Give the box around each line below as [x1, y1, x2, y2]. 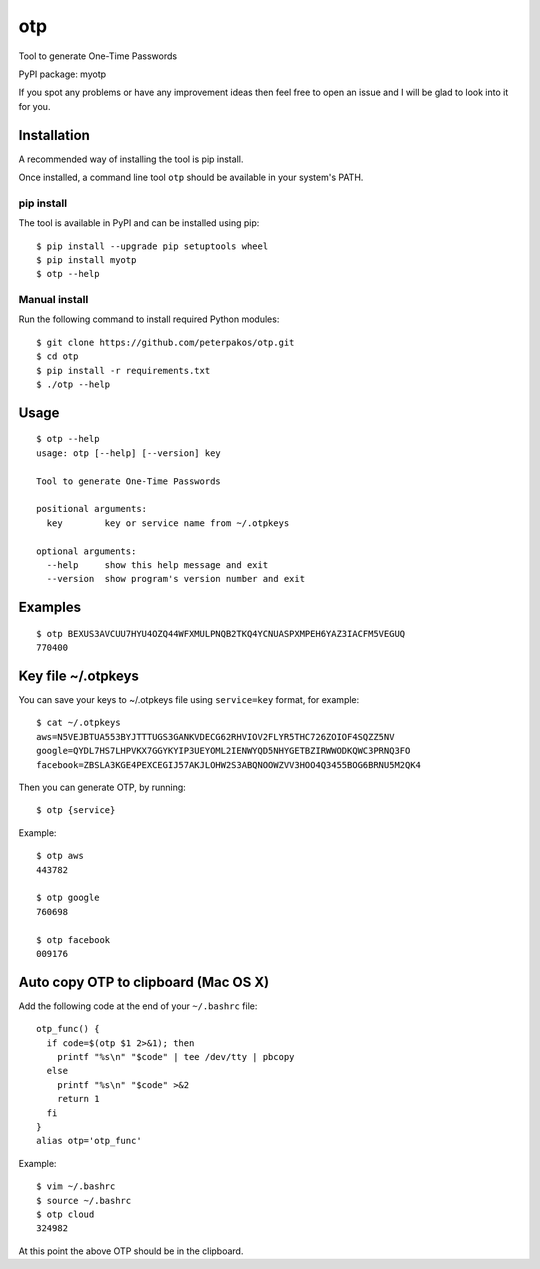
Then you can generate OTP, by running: [18, 781, 187, 793]
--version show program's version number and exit [46, 573, 305, 585]
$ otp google [36, 892, 100, 904]
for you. [18, 100, 51, 112]
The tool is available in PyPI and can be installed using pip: [18, 217, 260, 229]
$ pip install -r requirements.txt [36, 365, 211, 376]
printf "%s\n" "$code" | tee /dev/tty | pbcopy [56, 1051, 295, 1062]
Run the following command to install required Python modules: [18, 313, 280, 325]
